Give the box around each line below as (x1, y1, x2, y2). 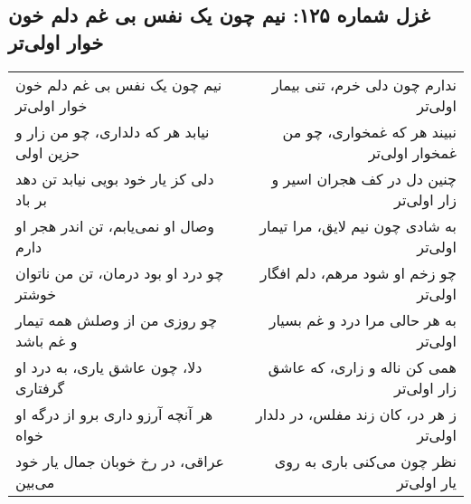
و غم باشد (15, 329, 78, 351)
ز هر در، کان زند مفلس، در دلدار (255, 403, 457, 424)
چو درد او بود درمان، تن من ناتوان (15, 262, 224, 283)
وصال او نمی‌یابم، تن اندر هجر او (15, 214, 215, 236)
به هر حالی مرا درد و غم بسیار (268, 309, 457, 330)
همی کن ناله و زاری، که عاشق (268, 356, 457, 377)
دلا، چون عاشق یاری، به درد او (15, 356, 203, 377)
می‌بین (15, 471, 55, 492)
